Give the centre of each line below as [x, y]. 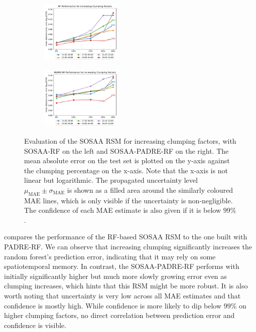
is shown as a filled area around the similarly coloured [150, 190]
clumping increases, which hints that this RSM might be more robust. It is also [126, 286]
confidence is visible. [35, 325]
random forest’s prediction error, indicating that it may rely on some [110, 256]
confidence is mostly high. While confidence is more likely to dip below [113, 305]
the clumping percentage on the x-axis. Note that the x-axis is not [126, 170]
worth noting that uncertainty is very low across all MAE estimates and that [122, 296]
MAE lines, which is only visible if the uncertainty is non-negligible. [129, 200]
